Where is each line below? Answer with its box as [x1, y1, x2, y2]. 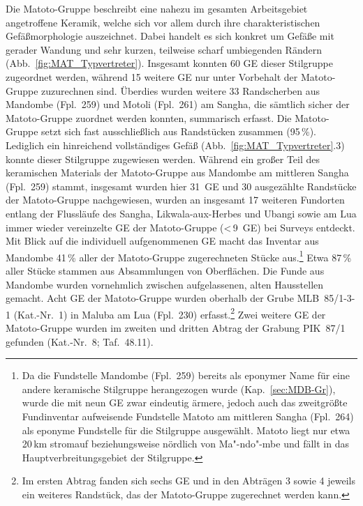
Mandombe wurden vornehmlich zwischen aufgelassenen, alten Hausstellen [6, 277, 324, 291]
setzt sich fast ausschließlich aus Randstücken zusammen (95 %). [41, 124, 317, 139]
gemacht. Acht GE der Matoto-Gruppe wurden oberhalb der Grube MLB [6, 291, 320, 305]
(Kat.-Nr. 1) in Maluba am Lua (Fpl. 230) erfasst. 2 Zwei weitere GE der [13, 305, 326, 321]
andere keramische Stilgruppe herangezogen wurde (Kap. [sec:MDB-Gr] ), [22, 381, 336, 396]
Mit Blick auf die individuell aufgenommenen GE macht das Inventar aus [6, 233, 319, 248]
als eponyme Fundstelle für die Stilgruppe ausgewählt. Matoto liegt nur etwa [22, 422, 350, 437]
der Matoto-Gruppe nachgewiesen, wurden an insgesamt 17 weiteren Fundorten [6, 192, 345, 207]
